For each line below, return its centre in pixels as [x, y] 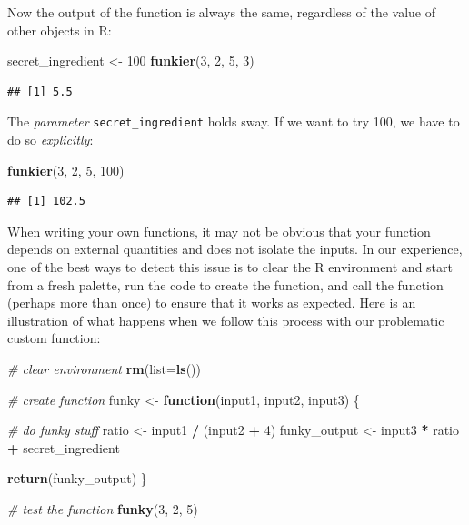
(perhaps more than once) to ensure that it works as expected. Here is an [212, 303]
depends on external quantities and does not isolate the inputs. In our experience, [235, 249]
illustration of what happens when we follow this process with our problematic [226, 320]
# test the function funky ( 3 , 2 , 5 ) [103, 508]
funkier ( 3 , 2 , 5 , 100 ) [66, 170]
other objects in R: [60, 30]
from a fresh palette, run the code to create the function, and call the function [225, 284]
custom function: [54, 338]
